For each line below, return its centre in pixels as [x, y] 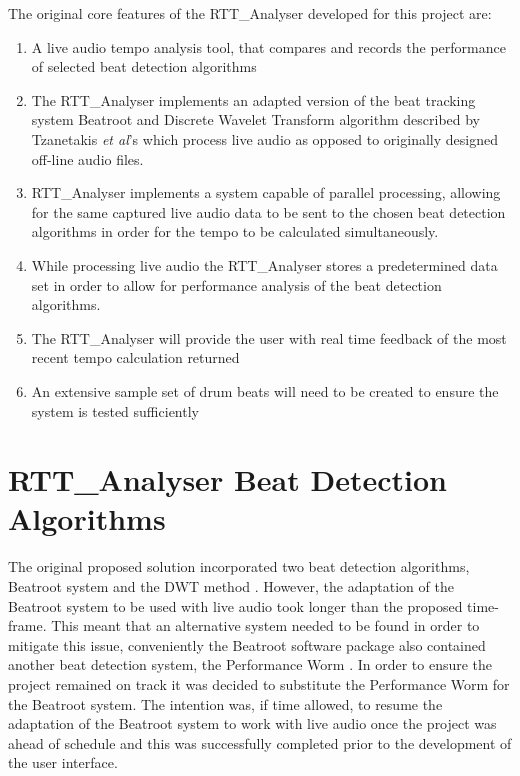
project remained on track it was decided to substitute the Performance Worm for [259, 683]
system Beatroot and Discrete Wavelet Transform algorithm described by [256, 119]
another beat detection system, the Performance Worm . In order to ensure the [250, 664]
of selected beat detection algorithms [144, 66]
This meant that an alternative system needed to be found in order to [265, 625]
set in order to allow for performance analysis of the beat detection [236, 284]
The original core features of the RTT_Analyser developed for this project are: [250, 13]
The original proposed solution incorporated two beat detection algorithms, [239, 566]
